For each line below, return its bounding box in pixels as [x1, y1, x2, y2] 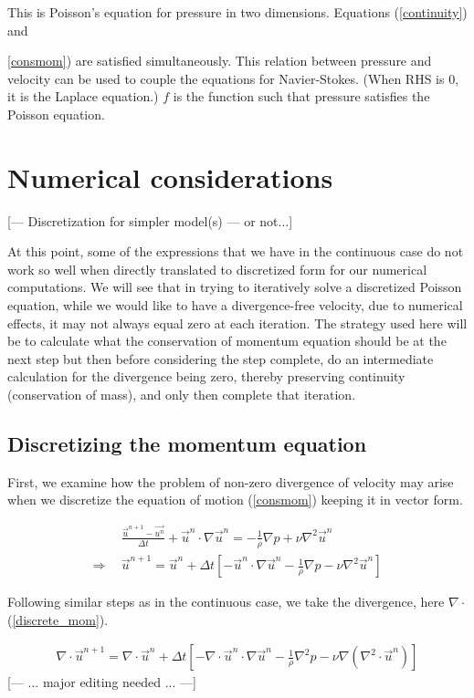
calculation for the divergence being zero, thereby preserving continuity [7, 367, 406, 386]
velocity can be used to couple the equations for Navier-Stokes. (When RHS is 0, [7, 68, 459, 88]
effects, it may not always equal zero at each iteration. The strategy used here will [7, 313, 468, 332]
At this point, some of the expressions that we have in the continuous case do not [7, 242, 464, 261]
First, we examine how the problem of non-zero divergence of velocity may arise [7, 472, 454, 491]
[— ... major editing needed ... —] [7, 672, 196, 692]
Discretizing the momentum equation [7, 430, 367, 458]
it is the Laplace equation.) [7, 87, 159, 106]
